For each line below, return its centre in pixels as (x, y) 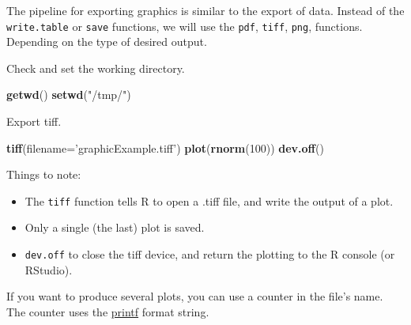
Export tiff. (34, 121)
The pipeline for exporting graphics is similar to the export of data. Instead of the (205, 10)
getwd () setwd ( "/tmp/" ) (69, 94)
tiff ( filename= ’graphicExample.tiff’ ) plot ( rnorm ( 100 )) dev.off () (165, 147)
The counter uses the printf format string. (108, 311)
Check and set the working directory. (96, 68)
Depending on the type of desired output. (107, 42)
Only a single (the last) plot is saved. (115, 227)
